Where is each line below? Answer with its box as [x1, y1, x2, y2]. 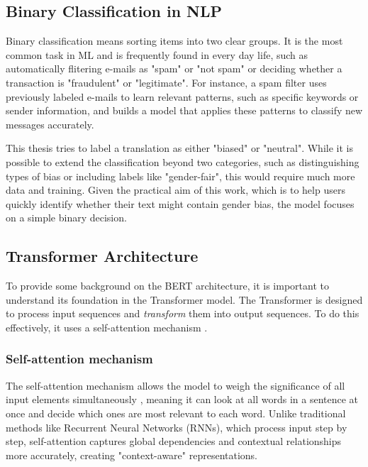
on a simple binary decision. [6, 210, 127, 225]
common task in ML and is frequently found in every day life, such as [6, 47, 308, 62]
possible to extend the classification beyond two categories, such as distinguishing [6, 154, 359, 169]
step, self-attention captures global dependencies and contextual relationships [6, 434, 342, 449]
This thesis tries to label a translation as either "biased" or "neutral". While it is [6, 141, 353, 155]
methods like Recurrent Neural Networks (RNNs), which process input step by [6, 419, 347, 434]
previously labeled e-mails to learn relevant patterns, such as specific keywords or [6, 89, 359, 104]
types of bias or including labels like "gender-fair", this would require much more [6, 168, 355, 183]
